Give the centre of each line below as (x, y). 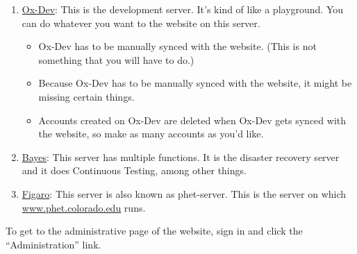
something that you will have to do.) (116, 59)
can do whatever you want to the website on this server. (141, 23)
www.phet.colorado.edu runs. (84, 207)
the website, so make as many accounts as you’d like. (151, 134)
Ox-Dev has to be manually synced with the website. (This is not (177, 46)
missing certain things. (86, 96)
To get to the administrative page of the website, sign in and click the (154, 231)
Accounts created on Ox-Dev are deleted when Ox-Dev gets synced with (192, 120)
